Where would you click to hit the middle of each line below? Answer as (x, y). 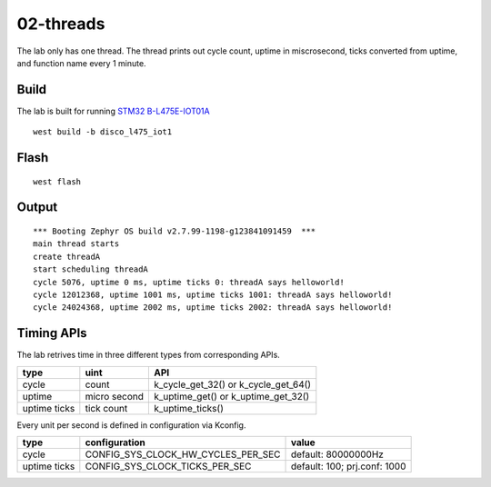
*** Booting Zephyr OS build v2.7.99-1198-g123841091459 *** (175, 231)
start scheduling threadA (91, 269)
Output (37, 208)
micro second (115, 396)
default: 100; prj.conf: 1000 (348, 466)
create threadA (67, 256)
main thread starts (76, 244)
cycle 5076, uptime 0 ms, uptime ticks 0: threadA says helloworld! (189, 282)
